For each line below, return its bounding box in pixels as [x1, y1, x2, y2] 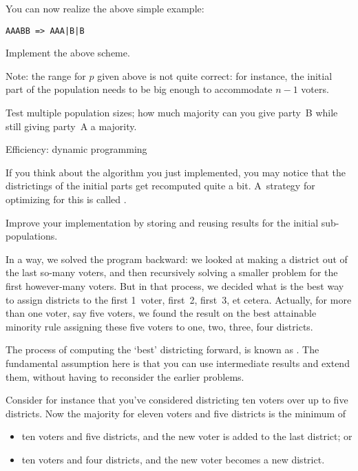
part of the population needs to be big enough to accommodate [6, 82, 273, 96]
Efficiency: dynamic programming [6, 142, 147, 156]
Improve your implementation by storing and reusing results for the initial [6, 215, 319, 229]
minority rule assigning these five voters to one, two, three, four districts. [6, 319, 313, 333]
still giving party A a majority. [6, 118, 137, 133]
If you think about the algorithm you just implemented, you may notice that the [6, 165, 346, 179]
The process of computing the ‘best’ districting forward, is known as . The [6, 342, 319, 357]
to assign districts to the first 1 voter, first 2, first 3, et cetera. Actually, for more [6, 292, 352, 306]
